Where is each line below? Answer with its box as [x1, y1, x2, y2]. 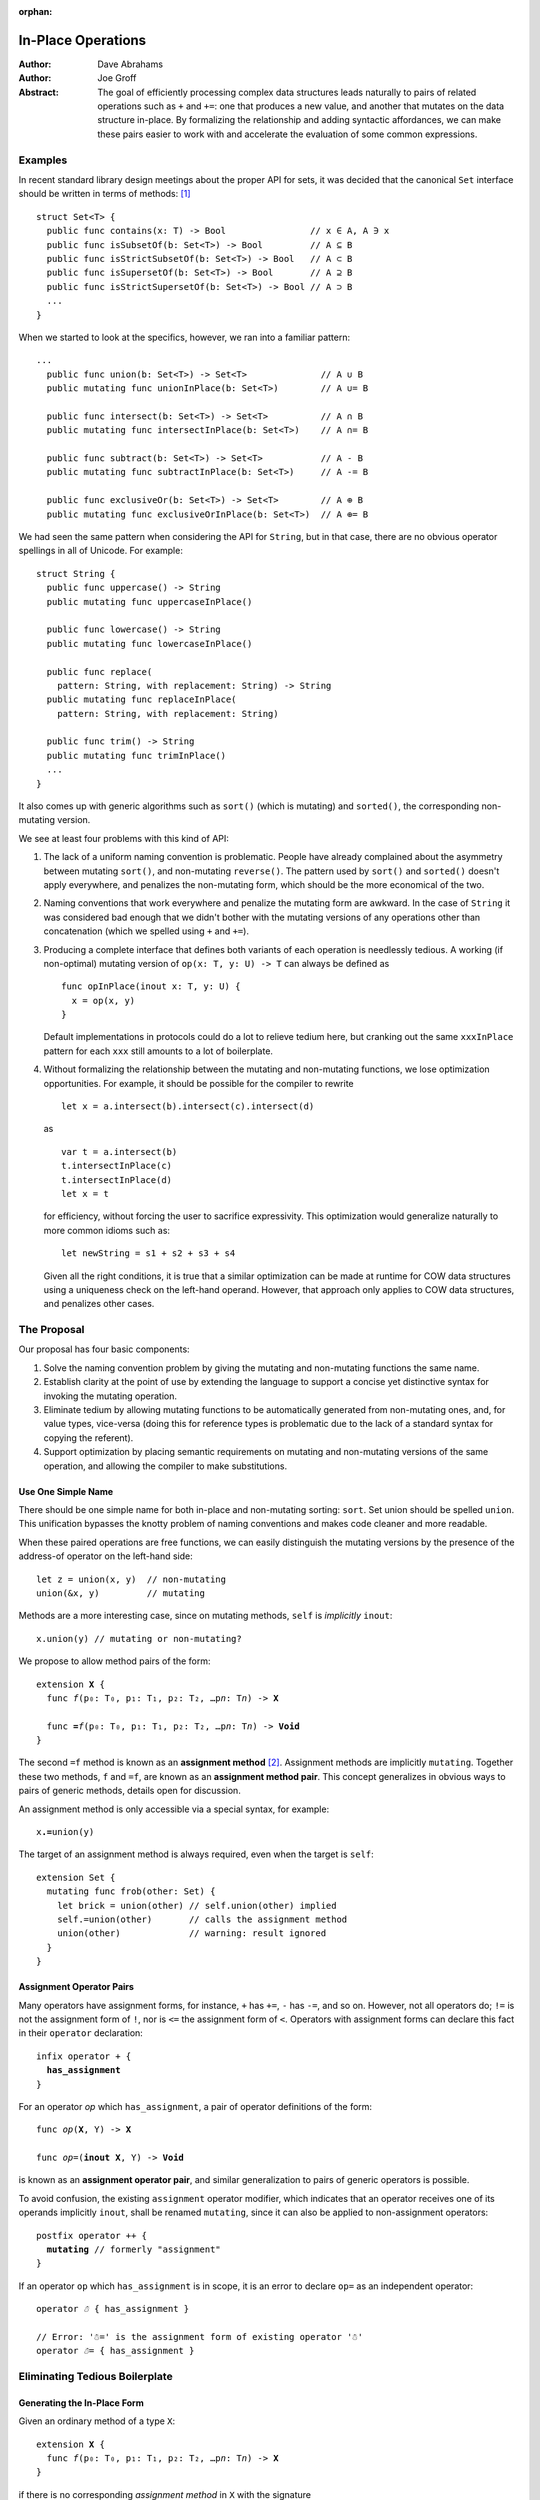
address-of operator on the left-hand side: [18, 1550, 194, 1562]
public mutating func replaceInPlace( [46, 694, 237, 705]
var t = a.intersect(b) [61, 1146, 178, 1157]
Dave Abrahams [97, 58, 164, 70]
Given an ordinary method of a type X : [18, 2415, 176, 2427]
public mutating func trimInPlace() [46, 750, 227, 761]
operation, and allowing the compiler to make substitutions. [43, 1460, 288, 1472]
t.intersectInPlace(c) [61, 1160, 173, 1172]
